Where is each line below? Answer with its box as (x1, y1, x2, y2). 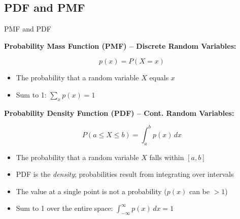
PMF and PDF (4, 23, 51, 34)
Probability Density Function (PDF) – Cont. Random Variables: (4, 107, 234, 118)
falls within (149, 151, 184, 162)
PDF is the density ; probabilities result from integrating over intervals (16, 169, 234, 179)
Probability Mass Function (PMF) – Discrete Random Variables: (4, 40, 236, 51)
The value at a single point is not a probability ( (16, 185, 167, 196)
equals (149, 72, 169, 83)
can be (189, 185, 210, 196)
